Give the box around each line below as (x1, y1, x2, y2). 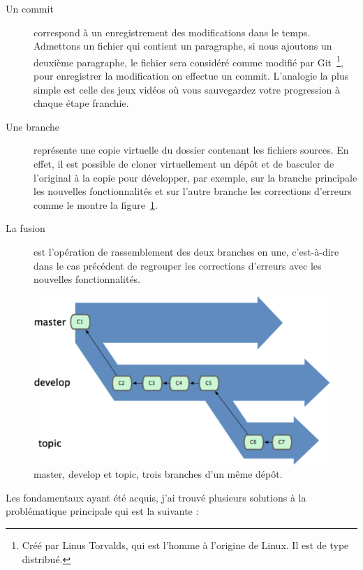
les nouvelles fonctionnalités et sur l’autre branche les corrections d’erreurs (34, 184, 352, 198)
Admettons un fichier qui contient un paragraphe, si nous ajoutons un (34, 38, 332, 53)
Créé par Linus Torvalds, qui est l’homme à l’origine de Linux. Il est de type (22, 537, 349, 552)
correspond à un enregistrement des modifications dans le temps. (34, 24, 311, 39)
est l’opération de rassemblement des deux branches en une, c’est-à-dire (34, 244, 339, 258)
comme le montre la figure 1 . (34, 197, 158, 212)
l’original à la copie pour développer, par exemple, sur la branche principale (34, 170, 357, 184)
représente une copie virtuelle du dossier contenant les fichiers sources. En (34, 142, 349, 157)
